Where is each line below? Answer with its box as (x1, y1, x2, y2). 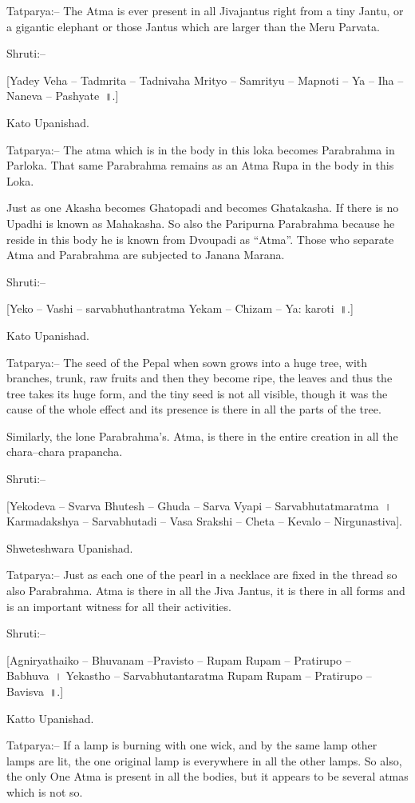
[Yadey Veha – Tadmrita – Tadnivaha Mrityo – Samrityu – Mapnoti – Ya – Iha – (6, 71, 404, 88)
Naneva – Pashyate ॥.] (6, 87, 119, 104)
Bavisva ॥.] (6, 683, 64, 699)
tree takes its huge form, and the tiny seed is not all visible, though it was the (6, 385, 388, 401)
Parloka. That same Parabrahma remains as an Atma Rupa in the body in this (6, 157, 394, 174)
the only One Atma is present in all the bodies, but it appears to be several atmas (6, 768, 409, 785)
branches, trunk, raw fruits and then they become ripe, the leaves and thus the (6, 370, 393, 386)
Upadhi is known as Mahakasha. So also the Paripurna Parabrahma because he (6, 214, 395, 231)
